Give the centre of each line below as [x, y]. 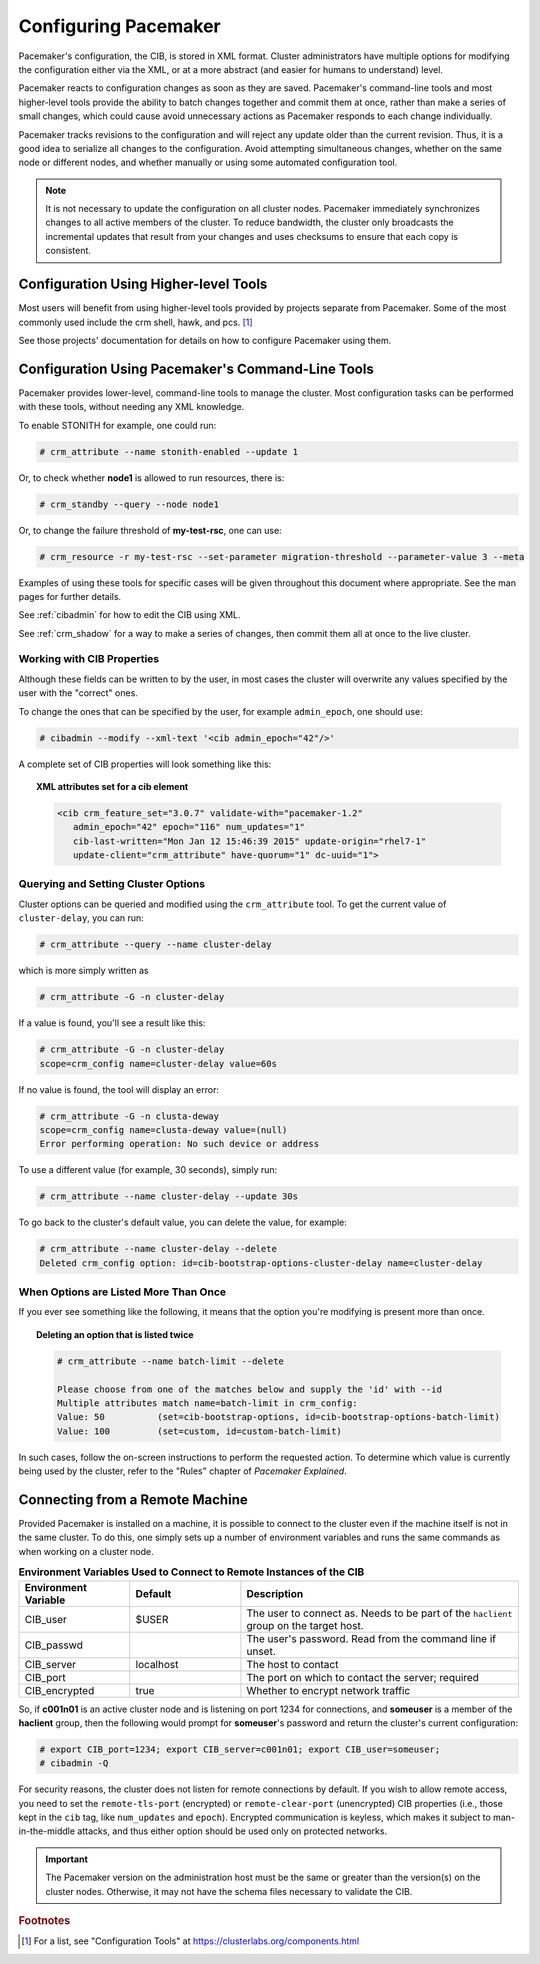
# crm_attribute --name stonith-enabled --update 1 [169, 451]
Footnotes [44, 1921]
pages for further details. [70, 596]
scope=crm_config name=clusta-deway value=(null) [163, 1129]
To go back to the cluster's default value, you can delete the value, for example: [182, 1222]
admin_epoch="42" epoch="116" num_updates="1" [188, 827]
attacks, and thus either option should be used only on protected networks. [232, 1831]
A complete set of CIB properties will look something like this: [145, 764]
